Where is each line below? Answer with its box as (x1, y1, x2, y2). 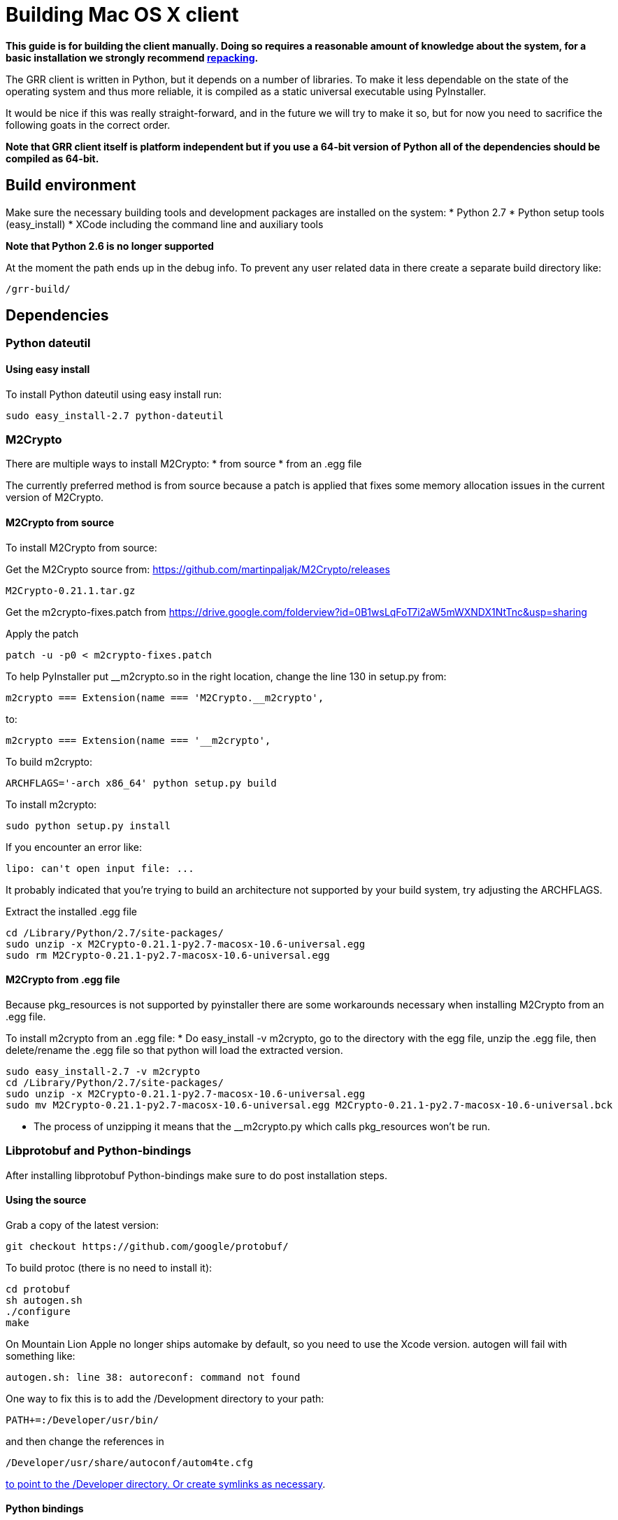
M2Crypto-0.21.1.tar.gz (6, 584, 136, 596)
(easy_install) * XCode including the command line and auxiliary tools (6, 218, 324, 230)
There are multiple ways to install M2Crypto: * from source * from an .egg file (6, 458, 362, 470)
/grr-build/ (6, 283, 71, 295)
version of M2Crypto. (6, 491, 104, 504)
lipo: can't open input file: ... (6, 862, 194, 874)
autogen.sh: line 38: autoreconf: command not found (6, 1371, 301, 1383)
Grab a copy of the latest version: (6, 1218, 159, 1231)
